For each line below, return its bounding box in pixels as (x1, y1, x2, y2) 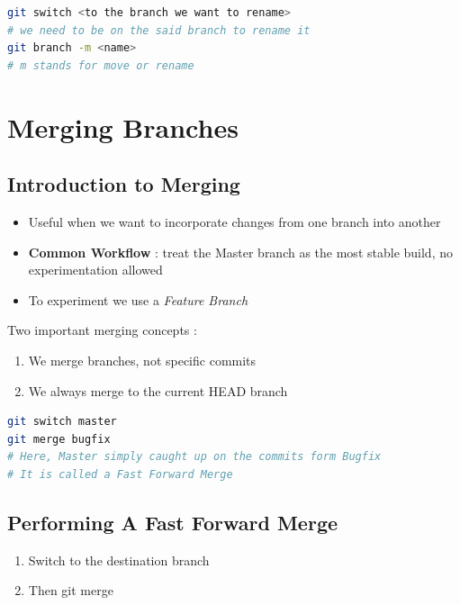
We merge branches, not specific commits (28, 350, 257, 369)
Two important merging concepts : (7, 321, 197, 339)
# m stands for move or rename (7, 59, 194, 72)
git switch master (7, 415, 117, 429)
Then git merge (28, 581, 113, 600)
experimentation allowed (28, 260, 163, 279)
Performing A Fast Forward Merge (7, 508, 338, 536)
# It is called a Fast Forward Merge (7, 467, 233, 481)
